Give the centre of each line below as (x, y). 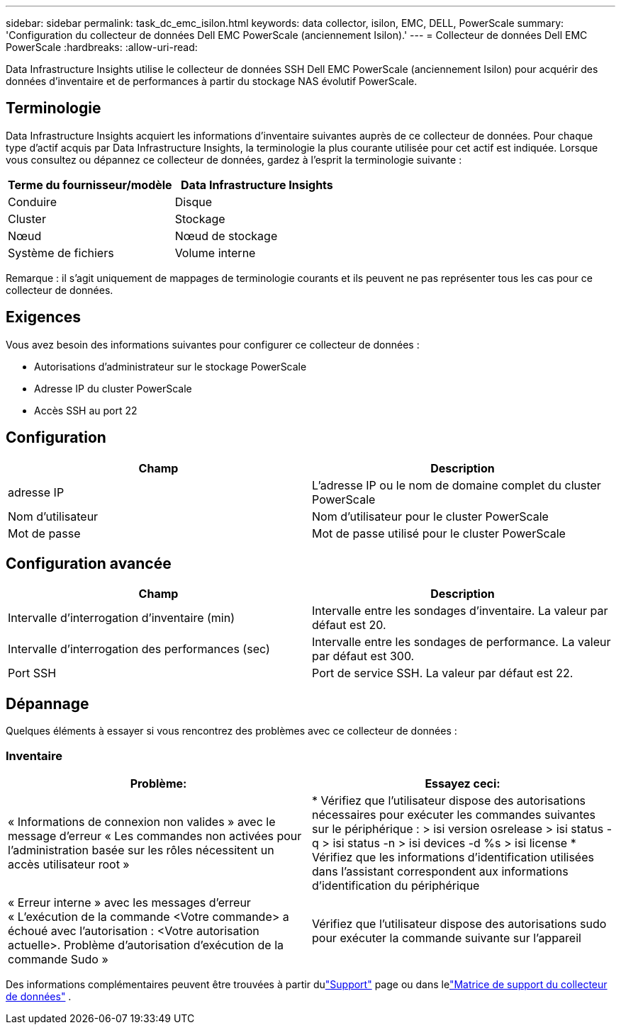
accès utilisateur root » (69, 864)
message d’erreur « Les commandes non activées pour (155, 836)
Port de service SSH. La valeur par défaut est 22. (443, 673)
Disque (194, 202)
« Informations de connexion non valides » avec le (142, 821)
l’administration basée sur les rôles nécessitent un (141, 850)
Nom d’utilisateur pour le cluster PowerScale (430, 516)
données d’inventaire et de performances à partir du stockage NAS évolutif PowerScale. (212, 81)
